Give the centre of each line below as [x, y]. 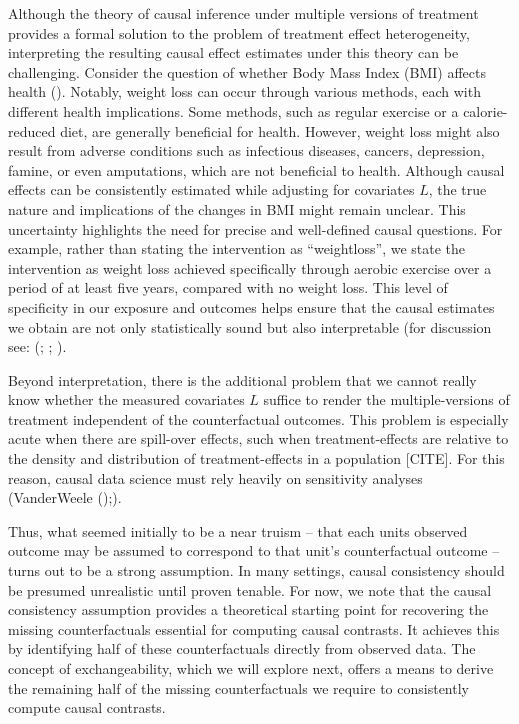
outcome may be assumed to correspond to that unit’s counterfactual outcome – [254, 550]
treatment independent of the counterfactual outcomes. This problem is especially [258, 418]
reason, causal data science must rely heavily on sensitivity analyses [215, 477]
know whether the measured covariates [126, 399]
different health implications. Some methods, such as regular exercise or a [233, 110]
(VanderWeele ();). [65, 497]
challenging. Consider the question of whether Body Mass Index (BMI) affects [247, 71]
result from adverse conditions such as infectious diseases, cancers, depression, [246, 150]
